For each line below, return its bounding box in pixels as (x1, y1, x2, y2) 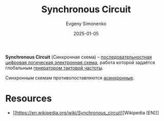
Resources (5, 93, 52, 105)
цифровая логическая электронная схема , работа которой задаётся (5, 59, 155, 65)
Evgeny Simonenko (66, 21, 107, 27)
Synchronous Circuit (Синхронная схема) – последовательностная (5, 54, 152, 60)
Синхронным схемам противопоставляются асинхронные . (5, 74, 135, 80)
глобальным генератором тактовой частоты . (5, 65, 104, 71)
